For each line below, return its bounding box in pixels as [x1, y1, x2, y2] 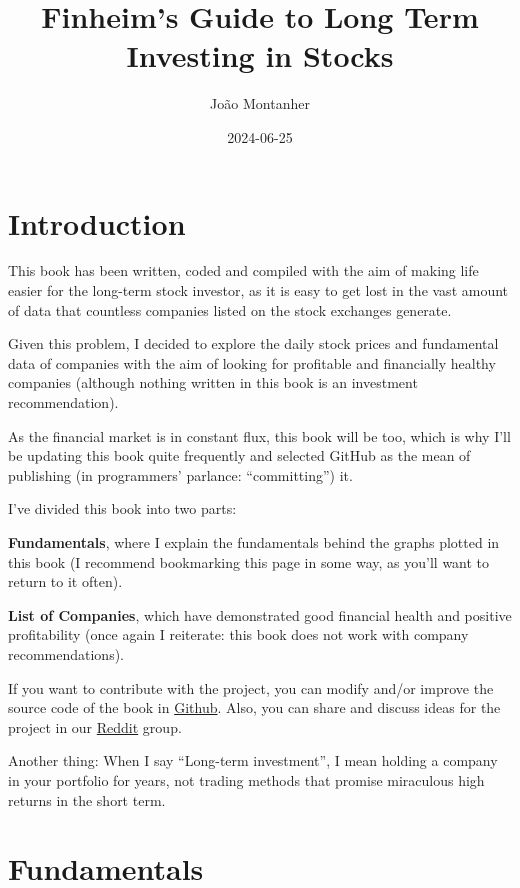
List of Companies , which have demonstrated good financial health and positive [8, 604, 512, 625]
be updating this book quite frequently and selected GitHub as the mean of [8, 445, 471, 466]
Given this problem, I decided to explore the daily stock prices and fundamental [8, 333, 499, 354]
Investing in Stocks [126, 35, 394, 76]
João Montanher [210, 93, 310, 114]
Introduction [8, 202, 186, 243]
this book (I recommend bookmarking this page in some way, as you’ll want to [8, 551, 490, 572]
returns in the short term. [8, 789, 166, 810]
